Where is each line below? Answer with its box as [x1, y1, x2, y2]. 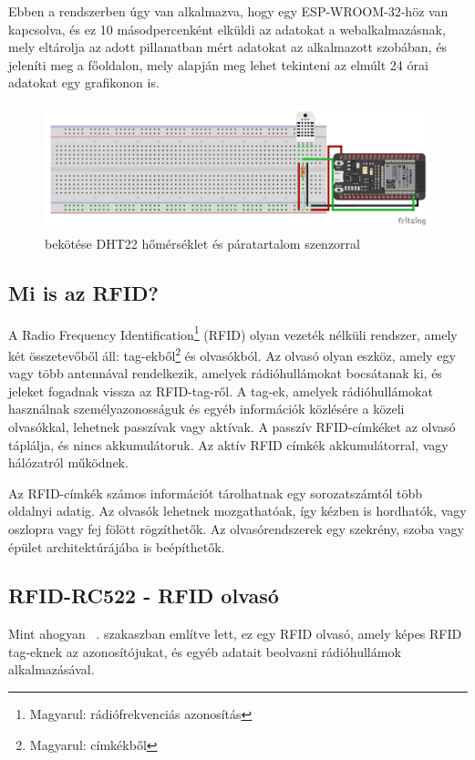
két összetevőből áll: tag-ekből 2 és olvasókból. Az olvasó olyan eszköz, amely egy [8, 343, 456, 365]
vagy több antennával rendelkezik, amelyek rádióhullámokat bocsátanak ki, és [8, 364, 442, 383]
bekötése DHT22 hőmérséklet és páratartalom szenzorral [45, 233, 360, 252]
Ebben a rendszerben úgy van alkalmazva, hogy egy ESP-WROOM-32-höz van [8, 2, 449, 20]
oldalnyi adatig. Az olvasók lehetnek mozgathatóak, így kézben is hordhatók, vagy [8, 501, 467, 520]
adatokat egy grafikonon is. [8, 73, 160, 92]
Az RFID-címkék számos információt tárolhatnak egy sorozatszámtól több [8, 483, 423, 502]
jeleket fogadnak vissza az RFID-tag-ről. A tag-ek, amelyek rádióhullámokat [8, 381, 433, 400]
